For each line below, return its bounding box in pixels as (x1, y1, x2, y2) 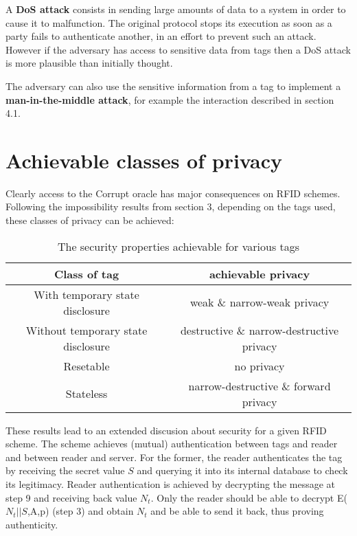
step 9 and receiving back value (5, 490, 137, 504)
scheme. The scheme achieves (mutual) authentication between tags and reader (5, 436, 338, 451)
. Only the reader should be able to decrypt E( (150, 490, 347, 504)
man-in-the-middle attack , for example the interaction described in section (5, 92, 334, 107)
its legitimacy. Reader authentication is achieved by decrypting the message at (5, 477, 336, 491)
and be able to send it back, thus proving (150, 504, 324, 518)
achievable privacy (209, 265, 310, 282)
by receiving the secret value (5, 463, 125, 478)
